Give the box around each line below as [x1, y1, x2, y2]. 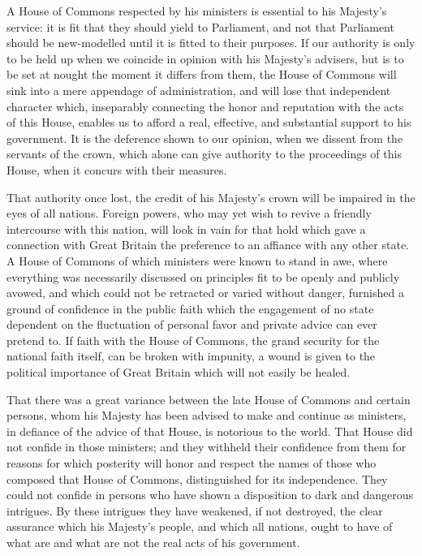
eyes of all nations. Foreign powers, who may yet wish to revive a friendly [6, 205, 372, 222]
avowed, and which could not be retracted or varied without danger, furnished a [6, 284, 404, 301]
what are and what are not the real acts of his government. [6, 534, 300, 550]
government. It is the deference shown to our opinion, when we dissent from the [6, 129, 403, 146]
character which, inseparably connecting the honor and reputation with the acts [6, 97, 404, 114]
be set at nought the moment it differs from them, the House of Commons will [6, 66, 397, 83]
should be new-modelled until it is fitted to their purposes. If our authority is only [6, 34, 416, 51]
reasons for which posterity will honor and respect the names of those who [6, 455, 377, 472]
